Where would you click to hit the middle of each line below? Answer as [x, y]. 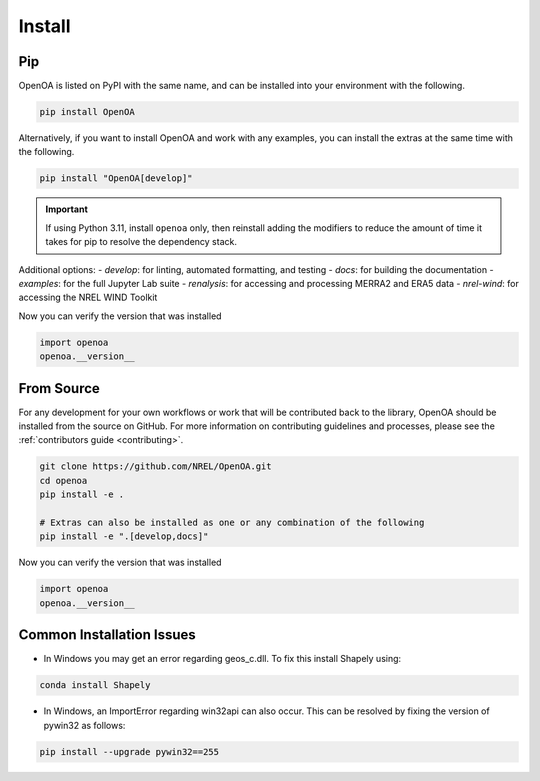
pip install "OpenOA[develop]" [116, 178]
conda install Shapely [95, 685]
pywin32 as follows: [84, 725]
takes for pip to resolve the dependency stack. [141, 242]
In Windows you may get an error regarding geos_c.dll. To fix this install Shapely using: [222, 659]
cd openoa [63, 480]
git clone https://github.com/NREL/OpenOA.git [155, 466]
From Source [59, 388]
